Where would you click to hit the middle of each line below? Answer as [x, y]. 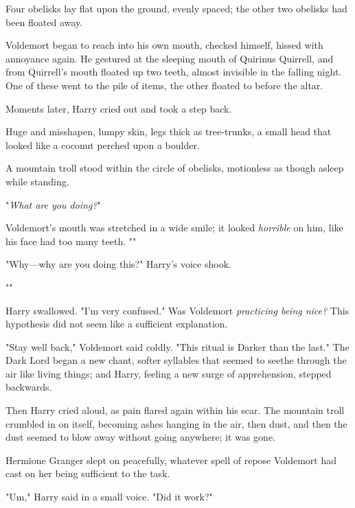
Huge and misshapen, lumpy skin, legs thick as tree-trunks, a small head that [169, 131]
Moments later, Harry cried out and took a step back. [119, 108]
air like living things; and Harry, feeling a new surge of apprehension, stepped [169, 373]
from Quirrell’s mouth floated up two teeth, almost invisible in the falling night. [174, 72]
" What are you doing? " [53, 204]
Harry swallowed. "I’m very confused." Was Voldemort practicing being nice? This [177, 310]
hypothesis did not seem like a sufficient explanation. [117, 324]
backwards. [29, 387]
